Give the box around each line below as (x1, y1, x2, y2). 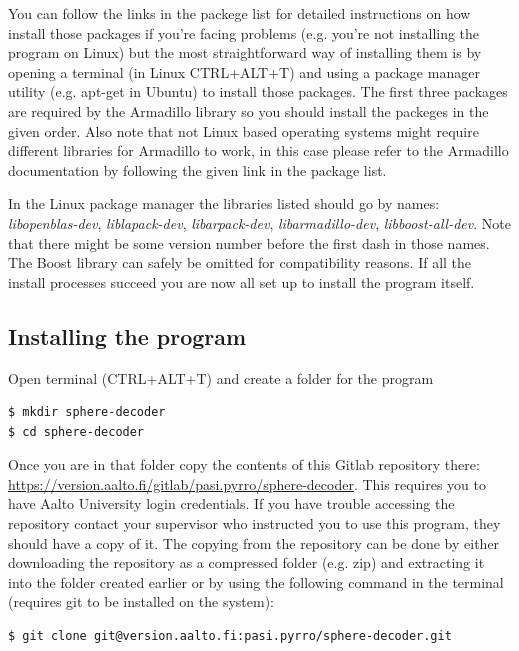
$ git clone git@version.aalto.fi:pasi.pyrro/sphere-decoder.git (8, 629, 452, 644)
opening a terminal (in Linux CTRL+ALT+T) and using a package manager (8, 61, 480, 82)
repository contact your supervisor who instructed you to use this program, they (8, 513, 501, 534)
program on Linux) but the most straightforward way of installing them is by (8, 42, 482, 63)
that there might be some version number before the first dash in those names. (8, 232, 490, 253)
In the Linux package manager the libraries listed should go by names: (8, 193, 440, 214)
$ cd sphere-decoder (8, 424, 145, 439)
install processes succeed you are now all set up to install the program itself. (8, 271, 475, 292)
